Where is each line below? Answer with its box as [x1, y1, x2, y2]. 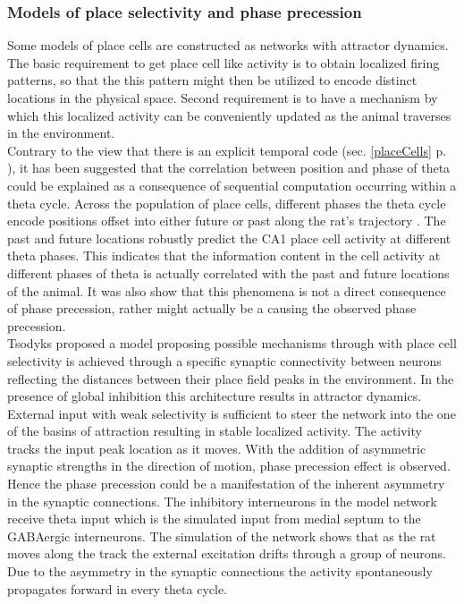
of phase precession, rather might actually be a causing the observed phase [7, 299, 417, 318]
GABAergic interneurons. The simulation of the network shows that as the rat [7, 526, 436, 545]
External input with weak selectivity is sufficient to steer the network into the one [7, 404, 456, 422]
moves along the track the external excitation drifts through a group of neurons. [7, 544, 446, 563]
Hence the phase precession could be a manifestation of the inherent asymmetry [7, 474, 445, 493]
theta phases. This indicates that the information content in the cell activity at [7, 246, 441, 265]
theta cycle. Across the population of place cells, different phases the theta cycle [7, 193, 446, 212]
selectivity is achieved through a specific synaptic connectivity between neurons [7, 351, 442, 370]
